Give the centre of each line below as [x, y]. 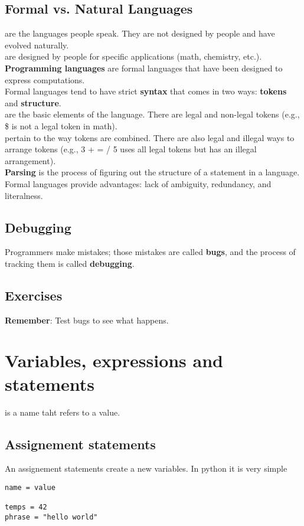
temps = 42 [26, 507]
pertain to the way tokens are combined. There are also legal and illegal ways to [150, 137]
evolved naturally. [37, 45]
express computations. [45, 79]
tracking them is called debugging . [70, 263]
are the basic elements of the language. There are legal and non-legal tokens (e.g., [152, 114]
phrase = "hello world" [51, 517]
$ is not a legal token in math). [61, 125]
